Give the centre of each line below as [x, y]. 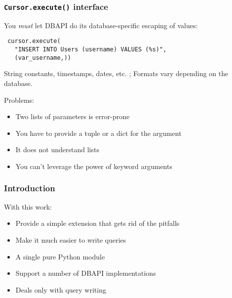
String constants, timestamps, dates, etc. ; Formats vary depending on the [116, 73]
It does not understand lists [57, 149]
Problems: [19, 100]
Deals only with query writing [61, 289]
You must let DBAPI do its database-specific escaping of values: [101, 25]
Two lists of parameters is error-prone [73, 116]
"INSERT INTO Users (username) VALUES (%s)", [91, 50]
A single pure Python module [60, 256]
